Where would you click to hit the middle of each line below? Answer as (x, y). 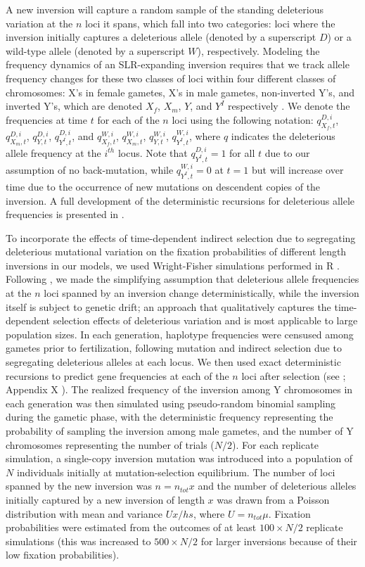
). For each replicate (275, 444)
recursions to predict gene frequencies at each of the (117, 375)
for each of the (128, 119)
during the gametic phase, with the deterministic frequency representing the (169, 417)
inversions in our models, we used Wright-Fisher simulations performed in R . (173, 265)
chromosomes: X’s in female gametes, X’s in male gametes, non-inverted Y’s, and (180, 92)
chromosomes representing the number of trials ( (110, 444)
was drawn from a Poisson (273, 499)
